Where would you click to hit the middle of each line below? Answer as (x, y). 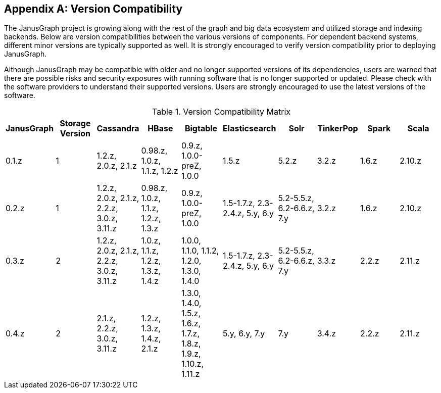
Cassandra (118, 129)
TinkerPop (338, 129)
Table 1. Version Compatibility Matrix (221, 112)
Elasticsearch (250, 129)
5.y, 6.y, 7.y (244, 334)
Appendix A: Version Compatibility (93, 9)
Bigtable (201, 129)
